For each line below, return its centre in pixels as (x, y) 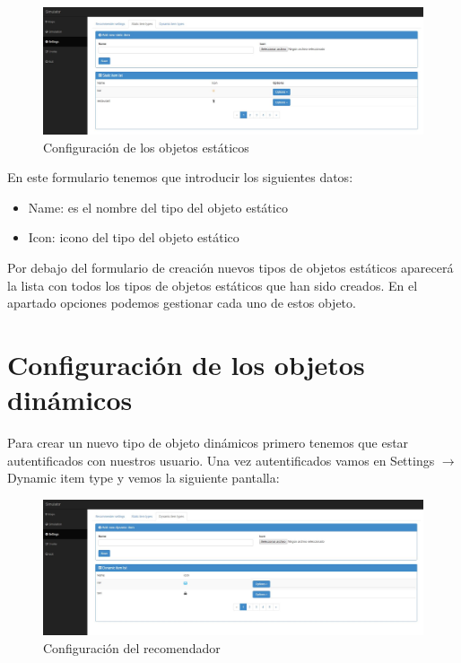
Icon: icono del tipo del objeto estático (134, 237)
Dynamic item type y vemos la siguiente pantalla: (144, 478)
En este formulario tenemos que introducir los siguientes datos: (180, 177)
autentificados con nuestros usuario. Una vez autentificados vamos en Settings (221, 460)
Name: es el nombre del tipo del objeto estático (158, 207)
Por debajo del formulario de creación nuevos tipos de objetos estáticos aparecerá (230, 267)
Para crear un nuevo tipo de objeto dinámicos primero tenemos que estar (208, 443)
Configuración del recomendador (132, 647)
